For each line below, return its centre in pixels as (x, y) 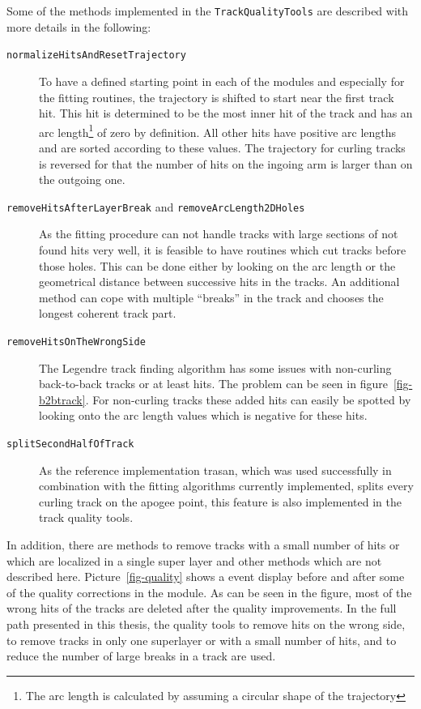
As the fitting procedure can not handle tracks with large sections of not (219, 234)
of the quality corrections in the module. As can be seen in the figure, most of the (209, 592)
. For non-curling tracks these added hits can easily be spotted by (248, 399)
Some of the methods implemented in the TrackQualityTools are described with (208, 11)
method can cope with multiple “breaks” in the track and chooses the (211, 297)
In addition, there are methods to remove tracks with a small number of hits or (203, 545)
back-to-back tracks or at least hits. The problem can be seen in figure (213, 384)
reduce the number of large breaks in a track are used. (141, 656)
